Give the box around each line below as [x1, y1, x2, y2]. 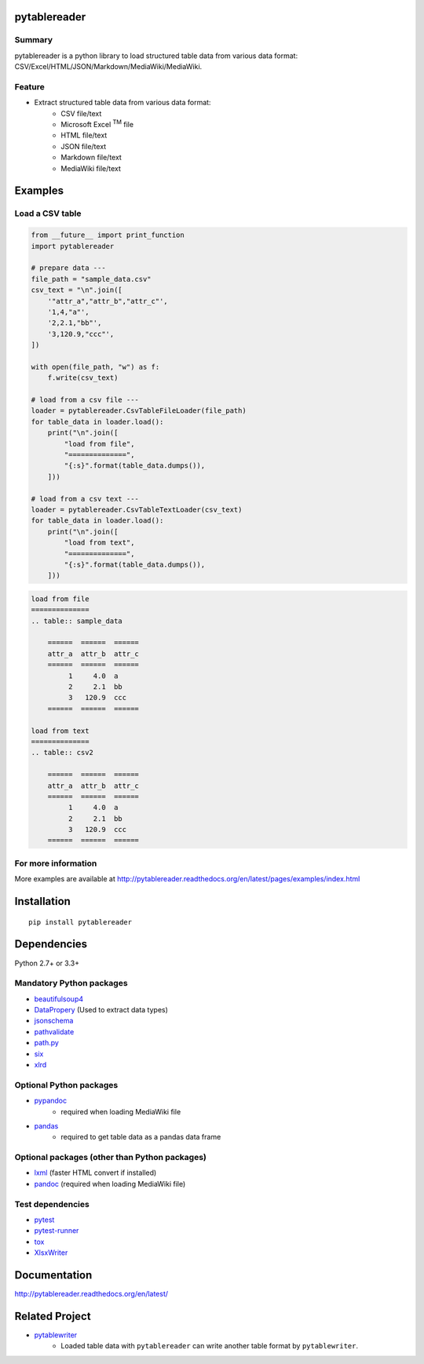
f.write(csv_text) [47, 374, 119, 382]
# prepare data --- [31, 264, 106, 272]
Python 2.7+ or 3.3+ [14, 958, 80, 968]
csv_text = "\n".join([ [31, 286, 123, 294]
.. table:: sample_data [31, 616, 123, 625]
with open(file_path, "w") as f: [31, 362, 160, 371]
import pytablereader [31, 242, 115, 250]
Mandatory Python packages [14, 978, 129, 989]
